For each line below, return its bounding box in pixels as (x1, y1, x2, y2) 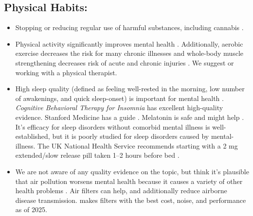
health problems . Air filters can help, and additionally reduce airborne (15, 185, 227, 196)
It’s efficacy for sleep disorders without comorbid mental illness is (15, 121, 210, 132)
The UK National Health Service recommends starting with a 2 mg (37, 140, 238, 150)
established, (15, 131, 50, 141)
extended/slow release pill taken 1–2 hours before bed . (15, 150, 180, 160)
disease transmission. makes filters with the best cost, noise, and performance (15, 195, 246, 205)
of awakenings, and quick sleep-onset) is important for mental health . (15, 93, 224, 103)
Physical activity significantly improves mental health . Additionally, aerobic (15, 38, 243, 49)
